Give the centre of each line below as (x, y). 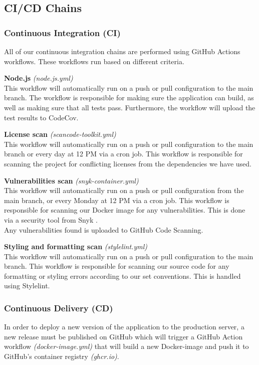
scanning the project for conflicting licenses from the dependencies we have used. (128, 163)
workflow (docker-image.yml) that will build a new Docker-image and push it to (126, 346)
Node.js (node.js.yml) (39, 78)
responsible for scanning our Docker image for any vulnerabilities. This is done (125, 210)
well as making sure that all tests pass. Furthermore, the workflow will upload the (130, 107)
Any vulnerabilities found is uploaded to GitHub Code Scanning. (104, 229)
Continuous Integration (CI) (62, 32)
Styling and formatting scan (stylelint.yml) (76, 246)
